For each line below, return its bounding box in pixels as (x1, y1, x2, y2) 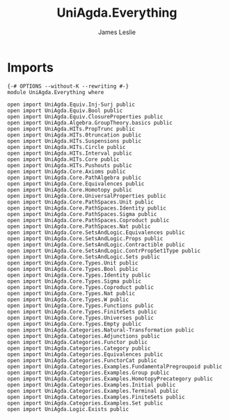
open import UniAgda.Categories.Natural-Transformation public (7, 326, 195, 334)
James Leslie (97, 28, 136, 36)
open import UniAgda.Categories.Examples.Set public (7, 399, 164, 407)
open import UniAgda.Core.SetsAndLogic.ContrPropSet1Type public (7, 247, 200, 254)
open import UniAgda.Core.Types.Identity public (7, 272, 151, 279)
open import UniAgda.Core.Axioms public (7, 168, 127, 175)
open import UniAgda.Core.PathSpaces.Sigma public (7, 210, 157, 217)
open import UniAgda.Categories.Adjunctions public (7, 332, 160, 339)
